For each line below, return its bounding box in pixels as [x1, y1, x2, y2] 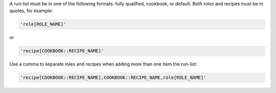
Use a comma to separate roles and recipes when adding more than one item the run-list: [9, 61, 198, 67]
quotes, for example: [9, 8, 53, 14]
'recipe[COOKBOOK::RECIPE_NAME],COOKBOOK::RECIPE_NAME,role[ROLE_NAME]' [20, 75, 206, 81]
